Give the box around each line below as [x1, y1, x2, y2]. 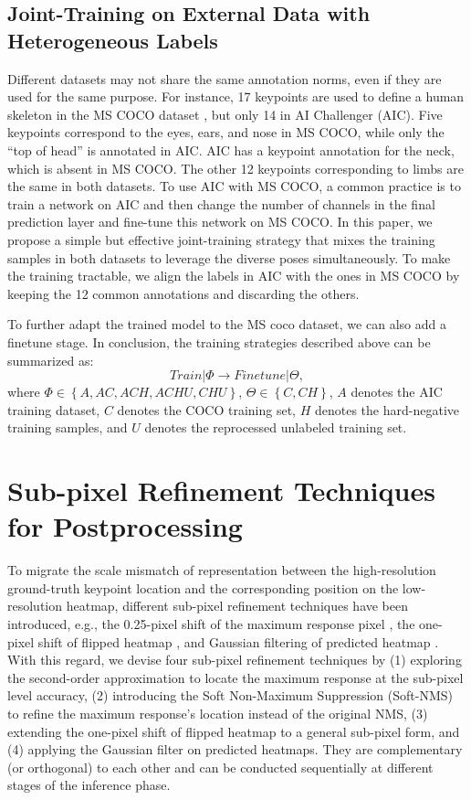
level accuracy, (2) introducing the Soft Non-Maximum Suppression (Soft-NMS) [7, 686, 453, 705]
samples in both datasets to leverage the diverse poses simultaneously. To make [7, 248, 451, 267]
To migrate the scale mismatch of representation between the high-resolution [7, 560, 436, 580]
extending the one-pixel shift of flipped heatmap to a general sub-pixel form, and [7, 721, 460, 741]
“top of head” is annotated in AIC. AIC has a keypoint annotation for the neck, [7, 140, 455, 159]
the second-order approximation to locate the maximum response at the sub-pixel [7, 667, 464, 687]
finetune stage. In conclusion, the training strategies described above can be [7, 332, 431, 351]
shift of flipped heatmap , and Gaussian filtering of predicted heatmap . [37, 632, 439, 651]
